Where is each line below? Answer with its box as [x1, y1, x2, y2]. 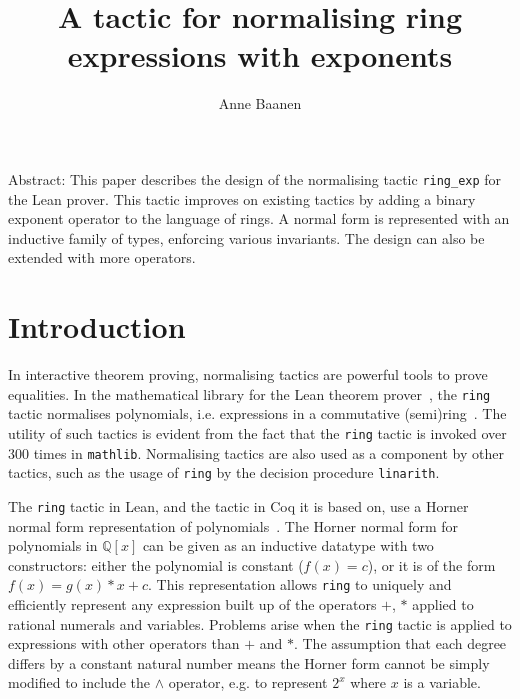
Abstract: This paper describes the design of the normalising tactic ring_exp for [8, 168, 502, 189]
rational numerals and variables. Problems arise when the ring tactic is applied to [8, 613, 512, 634]
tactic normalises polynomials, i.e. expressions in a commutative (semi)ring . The [8, 403, 507, 424]
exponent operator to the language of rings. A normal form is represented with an [8, 208, 510, 229]
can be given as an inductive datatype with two [142, 535, 434, 556]
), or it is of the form [367, 554, 496, 575]
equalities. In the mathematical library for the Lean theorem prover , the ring [8, 383, 491, 404]
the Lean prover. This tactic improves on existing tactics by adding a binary [8, 188, 476, 209]
